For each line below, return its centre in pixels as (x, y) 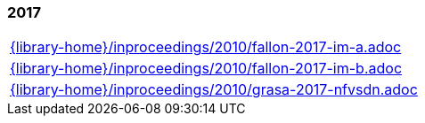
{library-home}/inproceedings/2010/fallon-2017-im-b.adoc (206, 69)
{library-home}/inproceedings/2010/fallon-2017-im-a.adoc (206, 47)
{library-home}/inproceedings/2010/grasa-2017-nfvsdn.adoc (214, 90)
